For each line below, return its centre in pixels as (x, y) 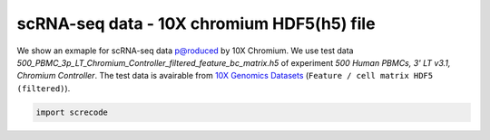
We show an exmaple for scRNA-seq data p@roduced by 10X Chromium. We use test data (185, 51)
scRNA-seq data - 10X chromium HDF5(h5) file (196, 23)
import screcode (72, 112)
